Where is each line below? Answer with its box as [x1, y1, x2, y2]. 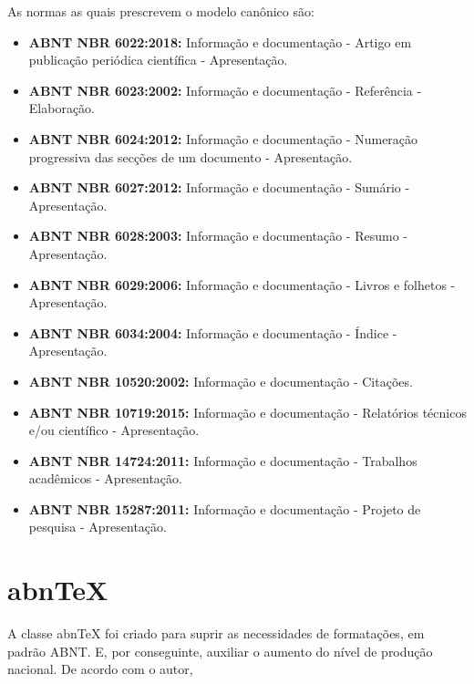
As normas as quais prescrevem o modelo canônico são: [7, 2, 314, 20]
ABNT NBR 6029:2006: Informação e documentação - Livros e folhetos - [28, 275, 456, 294]
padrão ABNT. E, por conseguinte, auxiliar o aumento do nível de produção [7, 641, 433, 660]
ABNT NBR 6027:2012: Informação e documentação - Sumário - [28, 178, 410, 197]
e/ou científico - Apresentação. [28, 420, 200, 440]
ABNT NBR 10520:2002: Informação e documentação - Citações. [28, 371, 413, 390]
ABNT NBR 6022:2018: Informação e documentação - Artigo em [28, 32, 412, 51]
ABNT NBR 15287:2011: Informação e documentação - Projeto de [28, 499, 421, 518]
